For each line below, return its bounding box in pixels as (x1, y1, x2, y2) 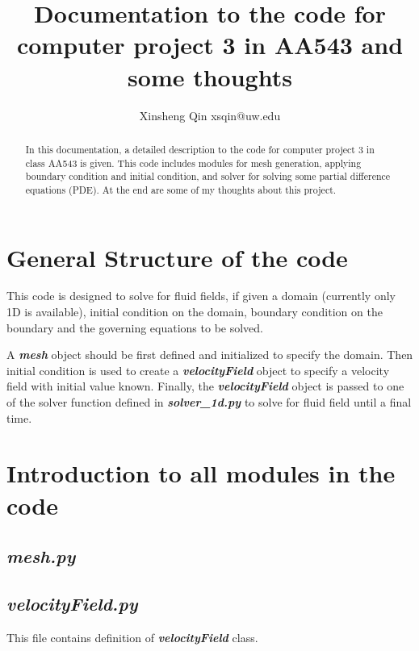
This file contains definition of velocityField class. (6, 628, 258, 645)
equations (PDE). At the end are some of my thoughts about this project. (25, 182, 337, 196)
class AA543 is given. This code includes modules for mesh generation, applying (25, 156, 362, 169)
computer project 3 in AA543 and (16, 28, 404, 61)
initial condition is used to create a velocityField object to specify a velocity (6, 361, 390, 378)
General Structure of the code (6, 240, 348, 273)
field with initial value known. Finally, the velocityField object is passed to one (6, 378, 404, 394)
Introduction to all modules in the (6, 457, 396, 490)
